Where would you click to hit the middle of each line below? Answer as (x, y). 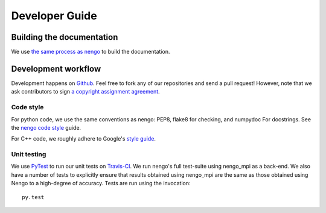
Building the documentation (65, 37)
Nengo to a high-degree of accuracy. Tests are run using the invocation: (101, 183)
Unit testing (29, 154)
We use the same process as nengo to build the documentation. (91, 52)
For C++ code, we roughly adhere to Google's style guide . (84, 139)
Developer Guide (54, 16)
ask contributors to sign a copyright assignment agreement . (85, 92)
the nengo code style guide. (46, 127)
